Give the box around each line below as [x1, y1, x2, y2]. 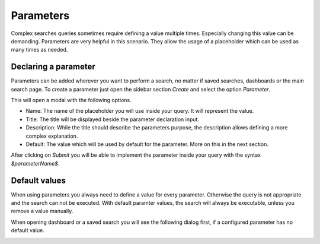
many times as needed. [11, 46, 68, 53]
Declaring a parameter [11, 62, 96, 72]
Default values [11, 175, 66, 185]
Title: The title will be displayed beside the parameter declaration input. [25, 116, 200, 123]
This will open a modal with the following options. [11, 97, 132, 104]
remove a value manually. [11, 208, 73, 215]
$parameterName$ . [11, 160, 60, 167]
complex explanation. [25, 132, 78, 140]
